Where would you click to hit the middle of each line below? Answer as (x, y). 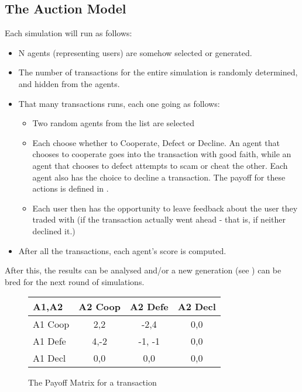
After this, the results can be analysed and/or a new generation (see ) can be (143, 270)
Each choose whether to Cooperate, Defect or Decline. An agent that (156, 142)
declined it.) (54, 230)
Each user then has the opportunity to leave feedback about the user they (165, 208)
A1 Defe (49, 341)
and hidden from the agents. (69, 83)
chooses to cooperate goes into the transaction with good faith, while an (162, 154)
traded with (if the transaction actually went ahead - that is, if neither (159, 219)
